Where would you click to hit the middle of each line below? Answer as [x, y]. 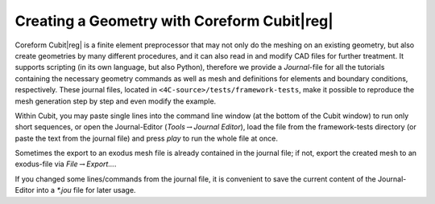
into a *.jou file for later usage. [86, 190]
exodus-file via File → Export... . [66, 164]
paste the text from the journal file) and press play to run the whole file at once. [146, 138]
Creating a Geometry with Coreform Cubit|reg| [174, 21]
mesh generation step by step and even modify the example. [116, 101]
